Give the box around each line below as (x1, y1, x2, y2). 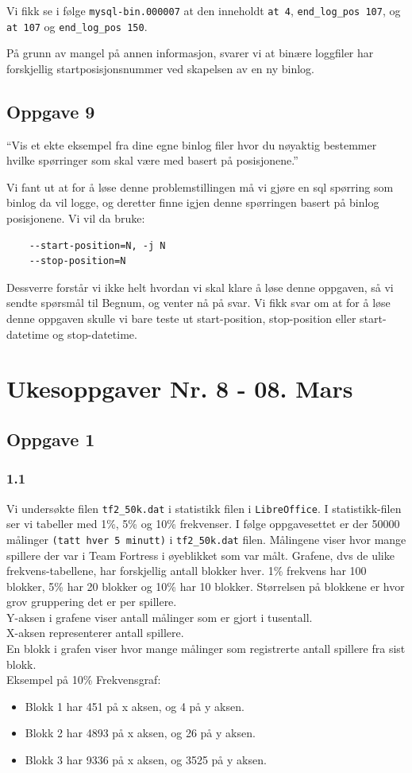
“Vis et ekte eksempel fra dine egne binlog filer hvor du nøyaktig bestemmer (6, 136, 377, 153)
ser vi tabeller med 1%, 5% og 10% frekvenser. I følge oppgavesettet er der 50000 (6, 515, 400, 532)
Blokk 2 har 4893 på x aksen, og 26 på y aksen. (25, 724, 256, 741)
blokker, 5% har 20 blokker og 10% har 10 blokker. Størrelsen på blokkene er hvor (6, 577, 405, 594)
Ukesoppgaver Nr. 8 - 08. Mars (6, 372, 353, 405)
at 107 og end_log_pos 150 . (6, 17, 148, 34)
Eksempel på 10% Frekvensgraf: (6, 671, 161, 688)
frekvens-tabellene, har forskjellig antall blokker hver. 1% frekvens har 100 (6, 562, 367, 579)
